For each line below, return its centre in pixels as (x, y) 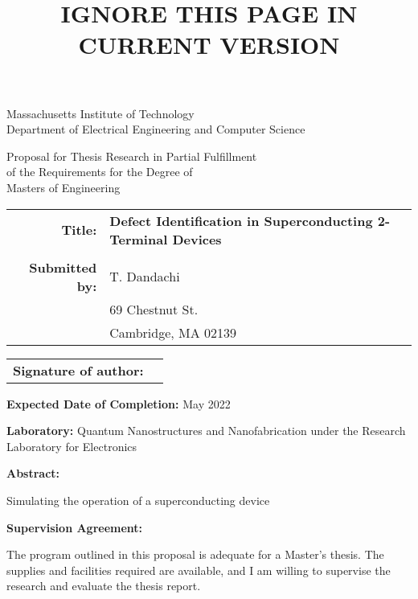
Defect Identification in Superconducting (241, 220)
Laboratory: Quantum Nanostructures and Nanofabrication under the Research (206, 431)
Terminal (139, 239)
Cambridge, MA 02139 (173, 332)
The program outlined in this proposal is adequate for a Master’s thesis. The (195, 554)
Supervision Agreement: (75, 527)
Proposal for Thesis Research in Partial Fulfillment (132, 156)
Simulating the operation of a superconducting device (138, 500)
